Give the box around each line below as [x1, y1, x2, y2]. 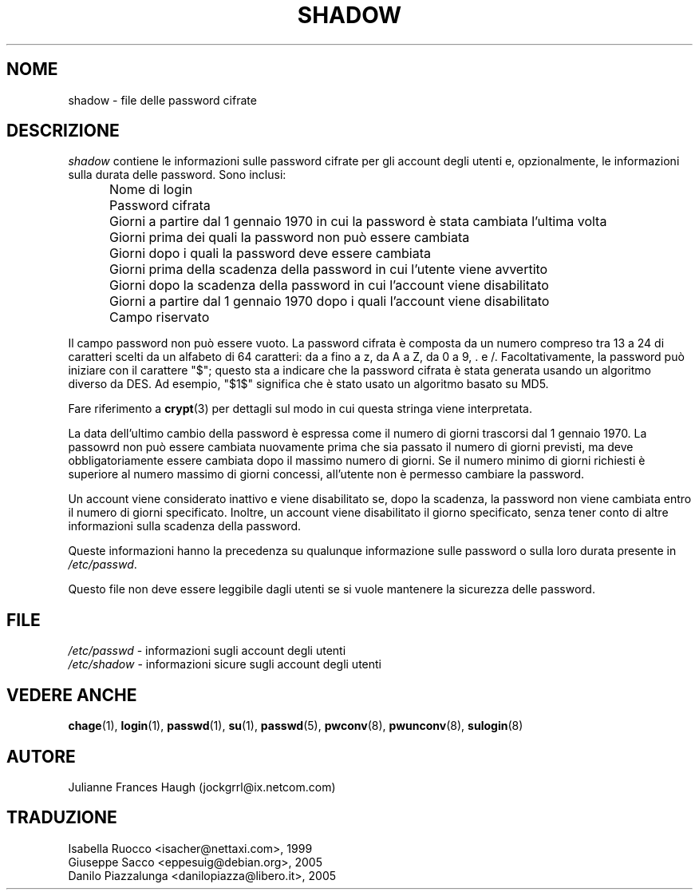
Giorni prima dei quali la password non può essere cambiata [109, 229, 470, 246]
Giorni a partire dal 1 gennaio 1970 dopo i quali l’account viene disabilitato [109, 293, 550, 310]
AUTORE [6, 746, 76, 767]
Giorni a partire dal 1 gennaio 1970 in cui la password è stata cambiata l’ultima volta [109, 213, 607, 230]
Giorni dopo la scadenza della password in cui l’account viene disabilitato [109, 277, 549, 294]
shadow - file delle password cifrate [68, 93, 257, 107]
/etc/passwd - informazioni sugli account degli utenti [68, 644, 346, 658]
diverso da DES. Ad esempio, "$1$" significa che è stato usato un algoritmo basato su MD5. [68, 377, 549, 391]
